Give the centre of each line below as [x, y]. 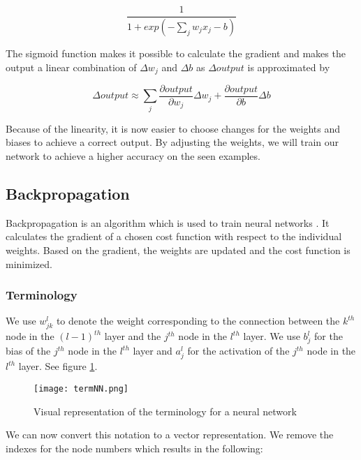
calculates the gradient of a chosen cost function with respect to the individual [174, 236]
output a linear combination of [71, 67]
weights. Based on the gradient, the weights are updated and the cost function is [178, 250]
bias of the [28, 351]
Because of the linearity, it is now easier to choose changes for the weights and [173, 128]
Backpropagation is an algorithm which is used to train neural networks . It [168, 222]
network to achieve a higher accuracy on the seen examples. [133, 155]
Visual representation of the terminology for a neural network [165, 411]
